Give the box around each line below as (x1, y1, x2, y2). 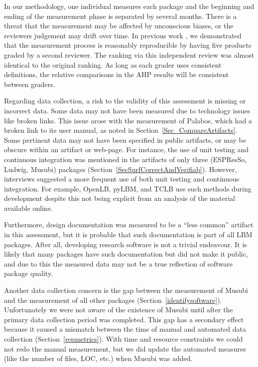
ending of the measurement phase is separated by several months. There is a (4, 10, 237, 21)
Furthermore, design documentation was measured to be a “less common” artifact (4, 219, 254, 230)
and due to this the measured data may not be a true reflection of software (4, 258, 233, 269)
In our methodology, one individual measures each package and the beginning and (4, 1, 255, 11)
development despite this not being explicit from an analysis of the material (4, 193, 235, 203)
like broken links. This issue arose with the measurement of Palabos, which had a (4, 115, 252, 125)
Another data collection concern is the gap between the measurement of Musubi (4, 285, 248, 295)
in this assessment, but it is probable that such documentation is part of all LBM (4, 229, 253, 240)
